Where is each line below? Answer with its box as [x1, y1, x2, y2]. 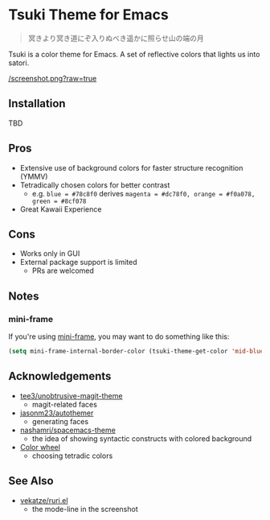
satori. [8, 58, 30, 68]
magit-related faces [31, 399, 98, 409]
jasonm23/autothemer [19, 408, 94, 418]
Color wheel [19, 442, 60, 452]
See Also [8, 474, 54, 488]
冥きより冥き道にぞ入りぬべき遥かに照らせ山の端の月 [27, 33, 204, 43]
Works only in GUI [19, 249, 80, 258]
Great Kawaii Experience [19, 204, 102, 214]
